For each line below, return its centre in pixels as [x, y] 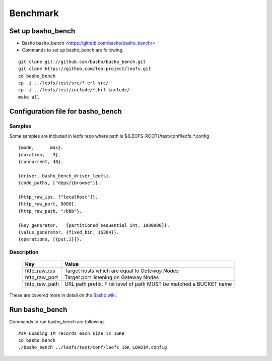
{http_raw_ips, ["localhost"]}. [58, 197]
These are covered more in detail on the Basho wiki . [63, 295]
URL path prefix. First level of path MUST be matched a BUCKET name [148, 284]
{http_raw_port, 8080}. [48, 204]
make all [29, 97]
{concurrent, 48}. [41, 162]
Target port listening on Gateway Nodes [112, 277]
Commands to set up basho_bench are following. [73, 50]
